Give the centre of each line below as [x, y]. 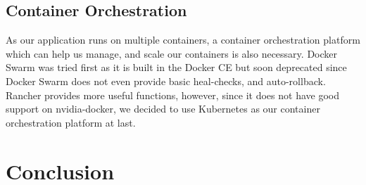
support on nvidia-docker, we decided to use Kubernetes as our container [163, 109]
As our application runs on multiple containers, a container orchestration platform [183, 40]
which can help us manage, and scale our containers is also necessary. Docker [172, 53]
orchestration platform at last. [71, 122]
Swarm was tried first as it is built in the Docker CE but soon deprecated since [176, 67]
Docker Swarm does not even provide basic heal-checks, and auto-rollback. [166, 81]
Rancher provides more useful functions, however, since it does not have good [172, 95]
